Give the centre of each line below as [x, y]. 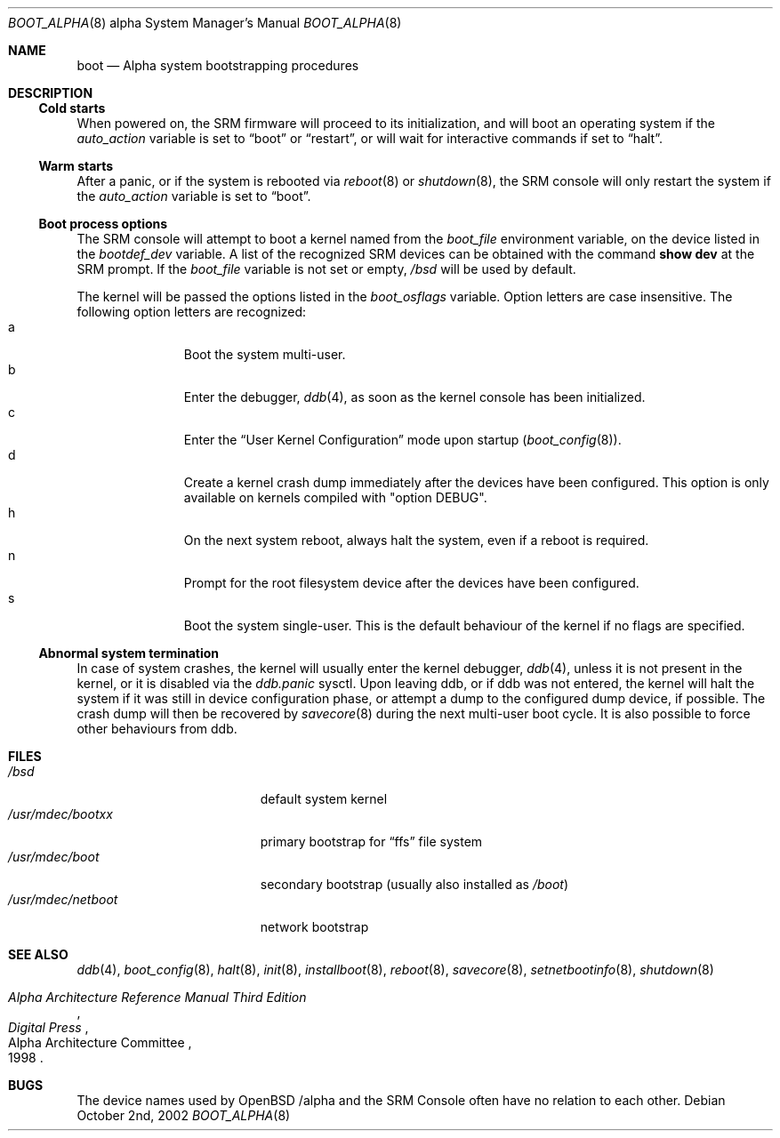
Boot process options [103, 224]
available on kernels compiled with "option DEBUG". [335, 497]
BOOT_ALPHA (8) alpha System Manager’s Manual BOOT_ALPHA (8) [205, 23]
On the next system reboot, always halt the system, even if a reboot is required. [416, 540]
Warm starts [76, 166]
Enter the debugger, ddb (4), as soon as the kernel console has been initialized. [414, 397]
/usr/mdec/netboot [63, 899]
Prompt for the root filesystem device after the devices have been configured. [411, 583]
